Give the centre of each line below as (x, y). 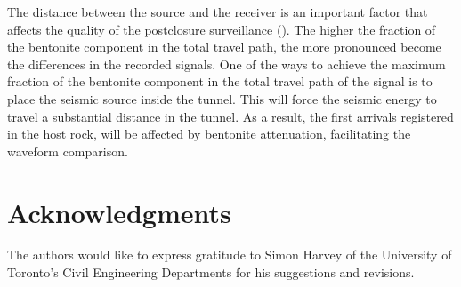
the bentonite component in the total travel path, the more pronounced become (224, 47)
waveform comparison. (68, 151)
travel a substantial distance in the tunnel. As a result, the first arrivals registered (230, 116)
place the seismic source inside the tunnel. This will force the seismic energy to (222, 98)
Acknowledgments (119, 212)
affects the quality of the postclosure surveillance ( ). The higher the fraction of (222, 29)
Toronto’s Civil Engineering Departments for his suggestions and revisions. (211, 272)
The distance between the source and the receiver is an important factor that (218, 12)
